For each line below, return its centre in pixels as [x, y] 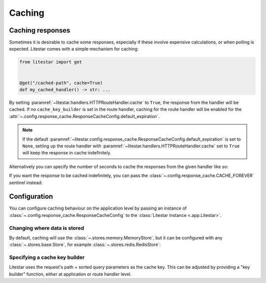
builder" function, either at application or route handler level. [70, 274]
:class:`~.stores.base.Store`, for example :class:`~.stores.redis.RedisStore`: [85, 245]
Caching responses [40, 30]
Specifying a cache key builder [47, 257]
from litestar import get [51, 62]
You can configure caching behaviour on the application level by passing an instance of [98, 208]
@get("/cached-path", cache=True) [61, 83]
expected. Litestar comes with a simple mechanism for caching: [74, 49]
